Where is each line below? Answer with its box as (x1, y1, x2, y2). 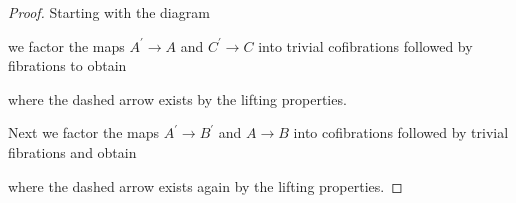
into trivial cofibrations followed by (258, 35, 473, 56)
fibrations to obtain (8, 55, 127, 76)
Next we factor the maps (8, 122, 159, 143)
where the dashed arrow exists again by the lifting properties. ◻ (8, 175, 403, 196)
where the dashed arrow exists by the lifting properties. (8, 88, 347, 109)
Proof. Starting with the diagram (8, 2, 210, 22)
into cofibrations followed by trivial (293, 122, 509, 143)
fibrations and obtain (8, 141, 137, 162)
